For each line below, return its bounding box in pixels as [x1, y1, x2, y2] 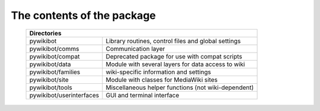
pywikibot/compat [29, 52, 80, 60]
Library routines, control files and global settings [105, 37, 241, 45]
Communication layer [105, 44, 165, 53]
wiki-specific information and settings [105, 68, 212, 76]
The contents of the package [11, 9, 156, 22]
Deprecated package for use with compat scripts [105, 52, 242, 60]
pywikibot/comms [29, 44, 79, 53]
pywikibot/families [29, 68, 81, 76]
